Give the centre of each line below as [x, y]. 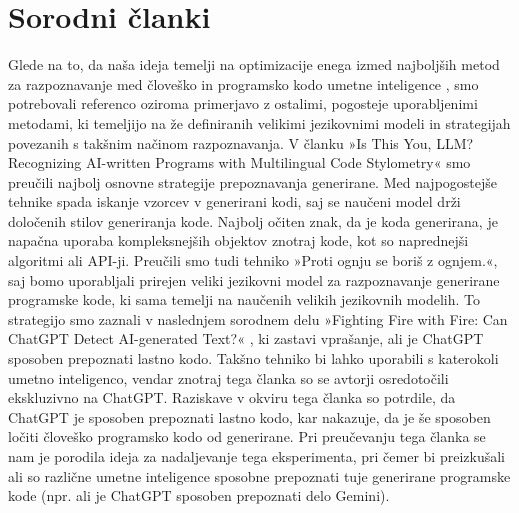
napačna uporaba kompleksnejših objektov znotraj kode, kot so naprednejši [238, 240]
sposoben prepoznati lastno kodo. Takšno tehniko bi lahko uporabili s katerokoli [253, 358]
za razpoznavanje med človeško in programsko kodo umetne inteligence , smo [243, 83]
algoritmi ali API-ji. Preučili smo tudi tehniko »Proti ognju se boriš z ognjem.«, [253, 260]
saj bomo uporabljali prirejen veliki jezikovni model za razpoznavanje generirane [254, 279]
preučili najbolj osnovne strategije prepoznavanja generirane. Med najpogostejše [253, 181]
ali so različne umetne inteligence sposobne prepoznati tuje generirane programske [259, 475]
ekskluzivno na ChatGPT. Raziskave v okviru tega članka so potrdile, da [232, 397]
